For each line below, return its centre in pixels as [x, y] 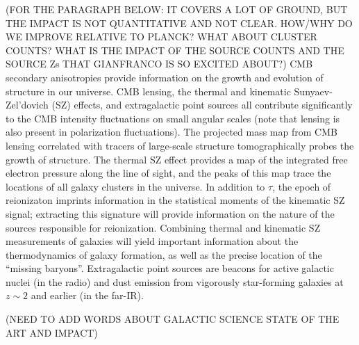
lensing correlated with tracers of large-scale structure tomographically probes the [180, 145]
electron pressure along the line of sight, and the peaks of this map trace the [168, 173]
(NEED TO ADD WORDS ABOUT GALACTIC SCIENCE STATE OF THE [173, 319]
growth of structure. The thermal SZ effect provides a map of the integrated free [177, 159]
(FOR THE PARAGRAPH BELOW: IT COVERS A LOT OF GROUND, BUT [177, 9]
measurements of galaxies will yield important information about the [152, 241]
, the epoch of [302, 186]
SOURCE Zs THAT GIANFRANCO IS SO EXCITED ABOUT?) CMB [159, 64]
